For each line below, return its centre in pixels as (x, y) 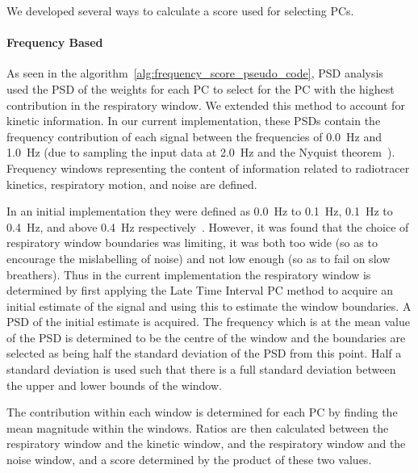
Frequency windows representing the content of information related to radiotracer (208, 167)
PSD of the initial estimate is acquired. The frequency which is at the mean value (209, 322)
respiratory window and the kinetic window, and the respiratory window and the (206, 444)
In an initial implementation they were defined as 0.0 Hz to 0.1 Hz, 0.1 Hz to (200, 211)
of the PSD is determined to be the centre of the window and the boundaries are (206, 337)
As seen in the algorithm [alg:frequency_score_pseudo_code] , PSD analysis (195, 73)
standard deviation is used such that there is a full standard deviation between (201, 369)
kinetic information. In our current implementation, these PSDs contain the (194, 121)
